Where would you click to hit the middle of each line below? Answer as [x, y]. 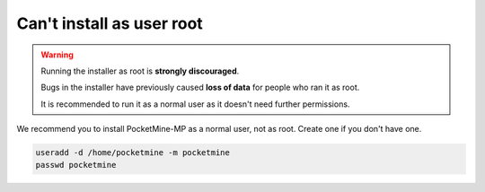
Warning [57, 55]
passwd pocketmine [76, 165]
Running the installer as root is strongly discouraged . [140, 71]
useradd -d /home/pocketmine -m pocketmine [133, 153]
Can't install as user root [110, 23]
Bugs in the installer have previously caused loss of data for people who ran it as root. [200, 87]
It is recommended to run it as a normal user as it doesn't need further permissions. [195, 104]
